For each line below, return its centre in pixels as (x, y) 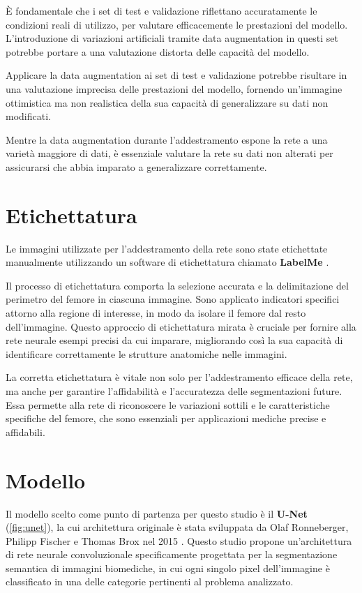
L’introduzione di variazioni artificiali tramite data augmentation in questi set (172, 38)
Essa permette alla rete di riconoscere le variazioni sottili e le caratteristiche (168, 404)
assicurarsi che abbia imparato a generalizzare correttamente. (136, 166)
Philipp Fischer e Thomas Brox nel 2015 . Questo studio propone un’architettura (179, 540)
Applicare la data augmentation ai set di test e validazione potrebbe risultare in (176, 75)
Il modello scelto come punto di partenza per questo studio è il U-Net (157, 513)
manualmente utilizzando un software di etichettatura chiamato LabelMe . (167, 262)
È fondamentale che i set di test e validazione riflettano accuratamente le (161, 10)
